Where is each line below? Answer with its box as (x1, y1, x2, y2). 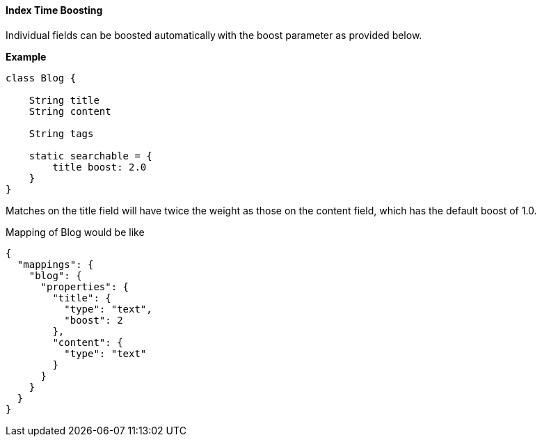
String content (29, 105, 111, 117)
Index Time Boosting (6, 4, 103, 16)
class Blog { (6, 72, 77, 84)
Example (6, 50, 47, 63)
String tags (29, 127, 94, 139)
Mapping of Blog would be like (6, 226, 145, 238)
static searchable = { (29, 150, 152, 161)
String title (29, 94, 99, 106)
